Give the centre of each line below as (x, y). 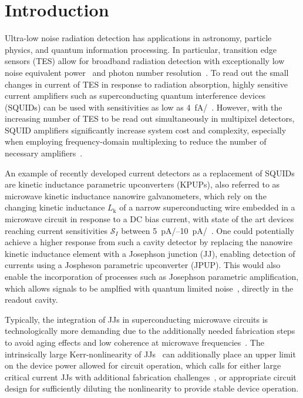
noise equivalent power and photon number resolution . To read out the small (147, 72)
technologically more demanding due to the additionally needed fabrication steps (150, 331)
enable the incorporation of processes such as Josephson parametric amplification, (152, 276)
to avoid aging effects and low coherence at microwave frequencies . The (134, 342)
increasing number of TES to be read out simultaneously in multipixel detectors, (150, 118)
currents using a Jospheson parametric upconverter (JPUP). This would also (143, 265)
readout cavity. (31, 300)
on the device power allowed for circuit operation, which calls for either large (143, 365)
